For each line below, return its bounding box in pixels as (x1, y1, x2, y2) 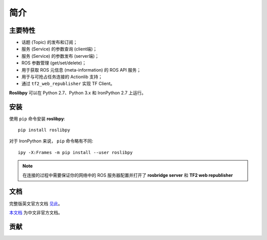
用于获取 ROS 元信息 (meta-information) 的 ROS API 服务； (21, 67, 141, 73)
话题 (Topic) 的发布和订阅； (21, 40, 78, 45)
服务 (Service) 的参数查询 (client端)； (21, 46, 97, 52)
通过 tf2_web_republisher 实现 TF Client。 (21, 80, 115, 86)
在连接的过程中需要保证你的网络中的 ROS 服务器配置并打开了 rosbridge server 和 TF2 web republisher (22, 172, 233, 178)
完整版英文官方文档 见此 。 (9, 200, 63, 206)
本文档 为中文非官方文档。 (9, 209, 63, 215)
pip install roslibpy (18, 127, 70, 133)
